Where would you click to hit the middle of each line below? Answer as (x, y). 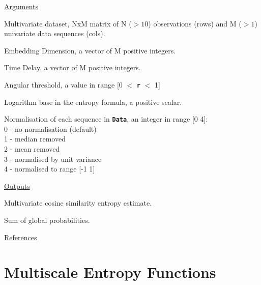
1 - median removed (35, 139)
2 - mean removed (32, 149)
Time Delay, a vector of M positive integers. (72, 67)
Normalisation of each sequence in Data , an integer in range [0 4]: (106, 119)
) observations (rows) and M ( (195, 23)
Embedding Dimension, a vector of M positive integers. (90, 50)
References (21, 237)
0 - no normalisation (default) (50, 129)
